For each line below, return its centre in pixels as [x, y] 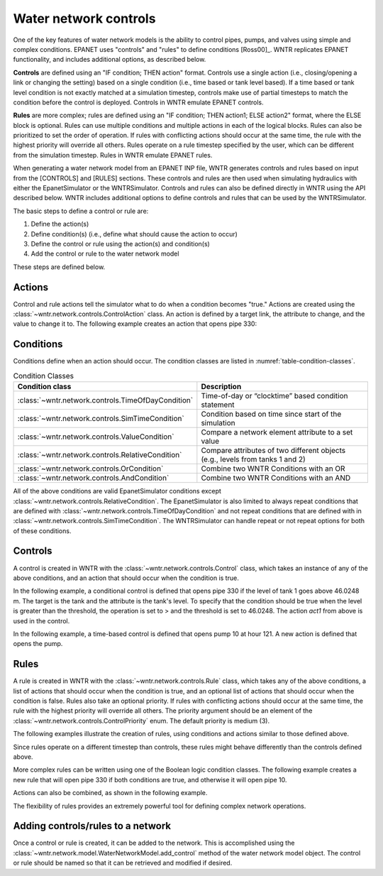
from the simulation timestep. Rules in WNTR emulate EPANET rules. [113, 155]
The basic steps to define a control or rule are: [81, 211]
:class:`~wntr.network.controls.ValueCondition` [96, 437]
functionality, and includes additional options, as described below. [110, 60]
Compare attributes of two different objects [273, 451]
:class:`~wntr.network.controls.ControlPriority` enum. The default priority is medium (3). [141, 721]
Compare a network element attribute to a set [277, 432]
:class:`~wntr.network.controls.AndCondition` [93, 478]
